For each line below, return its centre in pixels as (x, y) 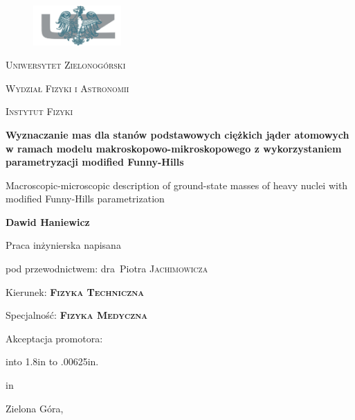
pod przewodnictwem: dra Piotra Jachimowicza (107, 269)
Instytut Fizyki (39, 111)
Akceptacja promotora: (54, 338)
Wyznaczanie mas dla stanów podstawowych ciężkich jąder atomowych (177, 134)
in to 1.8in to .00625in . (52, 361)
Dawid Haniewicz (48, 221)
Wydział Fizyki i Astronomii (67, 88)
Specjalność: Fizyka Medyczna (76, 315)
